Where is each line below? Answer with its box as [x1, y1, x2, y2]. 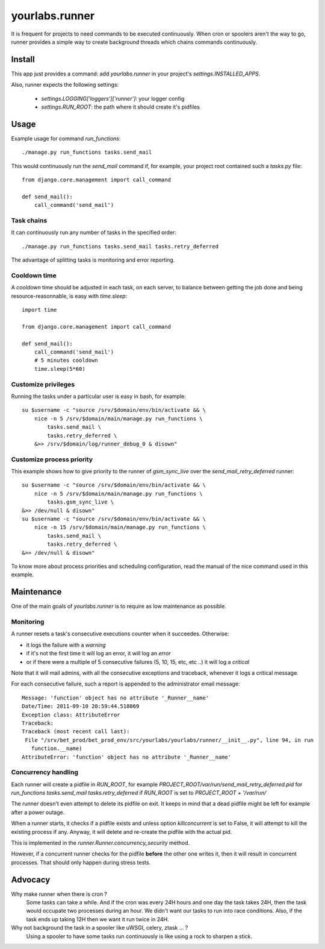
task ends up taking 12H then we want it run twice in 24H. [26, 915, 170, 922]
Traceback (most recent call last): [22, 728, 130, 735]
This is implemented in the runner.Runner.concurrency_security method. [11, 839, 190, 847]
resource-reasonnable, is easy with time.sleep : [11, 292, 128, 300]
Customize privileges [11, 380, 75, 388]
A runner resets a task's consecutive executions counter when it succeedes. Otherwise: [11, 630, 229, 637]
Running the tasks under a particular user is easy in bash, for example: [11, 393, 187, 400]
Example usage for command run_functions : [11, 134, 121, 142]
